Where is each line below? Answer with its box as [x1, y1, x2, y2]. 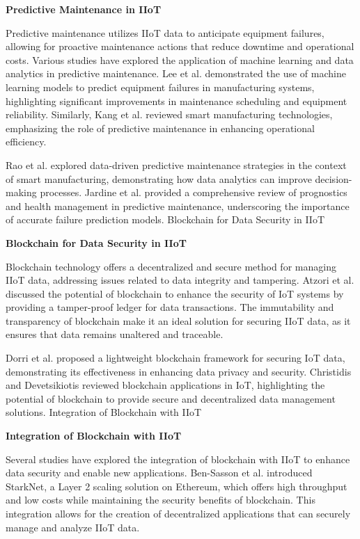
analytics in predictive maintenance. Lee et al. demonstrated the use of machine [6, 66, 346, 81]
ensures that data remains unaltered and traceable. [6, 327, 224, 341]
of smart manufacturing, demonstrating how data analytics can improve [6, 171, 312, 186]
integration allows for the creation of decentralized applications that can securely [6, 506, 351, 520]
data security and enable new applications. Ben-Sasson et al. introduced [6, 465, 313, 480]
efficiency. [6, 134, 47, 149]
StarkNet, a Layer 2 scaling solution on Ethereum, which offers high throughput [6, 478, 347, 493]
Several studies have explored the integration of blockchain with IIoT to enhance [6, 451, 350, 466]
